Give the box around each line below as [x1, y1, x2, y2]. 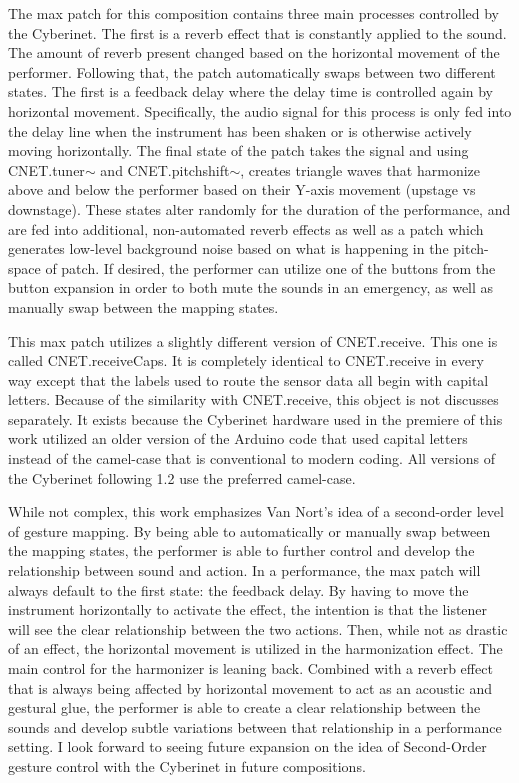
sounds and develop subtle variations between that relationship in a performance [8, 716, 502, 737]
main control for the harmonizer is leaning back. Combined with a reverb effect [8, 658, 493, 678]
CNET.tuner [8, 159, 85, 180]
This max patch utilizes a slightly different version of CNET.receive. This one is [8, 330, 498, 351]
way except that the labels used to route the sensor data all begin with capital [8, 369, 489, 390]
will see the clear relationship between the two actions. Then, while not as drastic [8, 618, 508, 639]
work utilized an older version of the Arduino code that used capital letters [8, 428, 468, 449]
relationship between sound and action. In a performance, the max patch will [8, 560, 481, 581]
